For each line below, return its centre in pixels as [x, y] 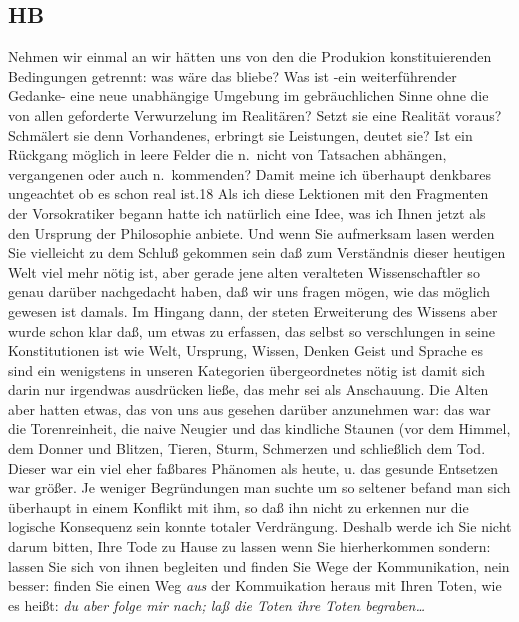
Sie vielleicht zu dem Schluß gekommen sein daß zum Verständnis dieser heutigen [257, 252]
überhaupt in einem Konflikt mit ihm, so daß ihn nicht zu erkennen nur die [238, 506]
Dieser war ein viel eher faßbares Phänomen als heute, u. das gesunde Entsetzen [253, 467]
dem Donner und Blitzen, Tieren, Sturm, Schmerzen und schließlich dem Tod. [247, 448]
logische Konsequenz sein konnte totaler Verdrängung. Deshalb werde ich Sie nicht [260, 526]
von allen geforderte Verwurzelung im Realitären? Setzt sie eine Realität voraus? [255, 114]
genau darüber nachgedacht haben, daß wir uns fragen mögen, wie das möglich [249, 291]
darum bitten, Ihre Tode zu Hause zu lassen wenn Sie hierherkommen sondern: [249, 546]
